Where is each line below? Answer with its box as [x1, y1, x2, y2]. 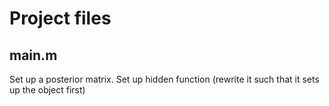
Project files [9, 7, 112, 30]
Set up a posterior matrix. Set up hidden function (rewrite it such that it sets [9, 73, 320, 85]
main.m [9, 47, 58, 64]
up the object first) [9, 84, 86, 96]
